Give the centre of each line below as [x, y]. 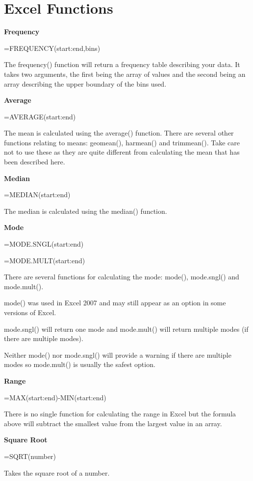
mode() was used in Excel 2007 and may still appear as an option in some [115, 303]
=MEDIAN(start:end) [37, 195]
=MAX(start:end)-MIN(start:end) [55, 397]
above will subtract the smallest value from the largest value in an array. [113, 423]
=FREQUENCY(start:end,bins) [52, 48]
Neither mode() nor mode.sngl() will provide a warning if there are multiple [118, 355]
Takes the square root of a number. [57, 472]
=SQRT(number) [30, 456]
